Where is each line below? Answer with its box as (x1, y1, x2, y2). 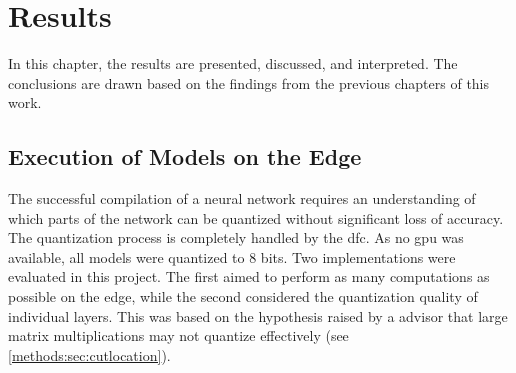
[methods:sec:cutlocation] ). (8, 344, 171, 365)
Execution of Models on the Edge (8, 141, 362, 172)
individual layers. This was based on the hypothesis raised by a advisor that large (8, 305, 508, 326)
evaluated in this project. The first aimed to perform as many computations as (8, 266, 490, 287)
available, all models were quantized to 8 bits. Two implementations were (8, 246, 456, 267)
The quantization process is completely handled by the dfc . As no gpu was (8, 227, 464, 248)
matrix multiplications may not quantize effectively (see (8, 325, 349, 346)
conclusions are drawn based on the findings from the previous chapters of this (8, 72, 490, 93)
